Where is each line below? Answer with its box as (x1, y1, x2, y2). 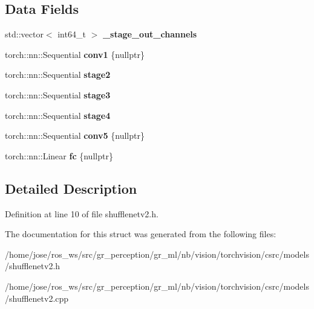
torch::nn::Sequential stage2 (5, 68, 111, 81)
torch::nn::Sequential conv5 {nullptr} (5, 129, 145, 142)
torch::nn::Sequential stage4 (5, 109, 111, 121)
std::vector (5, 28, 44, 40)
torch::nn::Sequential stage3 (5, 88, 111, 101)
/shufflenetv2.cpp (5, 291, 69, 304)
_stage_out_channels (102, 28, 197, 40)
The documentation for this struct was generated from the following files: (5, 228, 276, 240)
